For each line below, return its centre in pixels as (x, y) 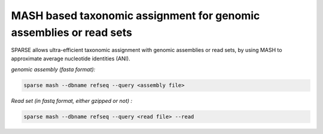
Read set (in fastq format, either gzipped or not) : (72, 101)
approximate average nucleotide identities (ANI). (71, 58)
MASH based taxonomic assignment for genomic (135, 16)
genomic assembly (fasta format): (53, 69)
